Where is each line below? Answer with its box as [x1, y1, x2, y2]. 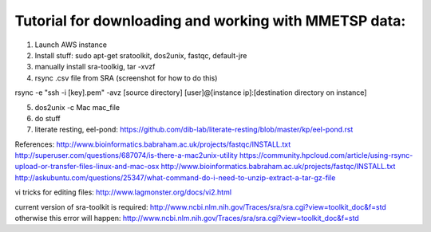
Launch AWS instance [34, 40, 108, 49]
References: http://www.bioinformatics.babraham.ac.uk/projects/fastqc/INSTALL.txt [14, 140, 291, 149]
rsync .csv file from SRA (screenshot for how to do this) [34, 73, 218, 83]
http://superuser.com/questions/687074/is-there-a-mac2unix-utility [14, 151, 239, 160]
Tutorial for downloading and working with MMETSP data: [14, 12, 406, 29]
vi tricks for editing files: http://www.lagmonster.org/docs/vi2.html [14, 187, 231, 197]
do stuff [34, 113, 61, 123]
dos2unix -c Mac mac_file [34, 102, 120, 112]
